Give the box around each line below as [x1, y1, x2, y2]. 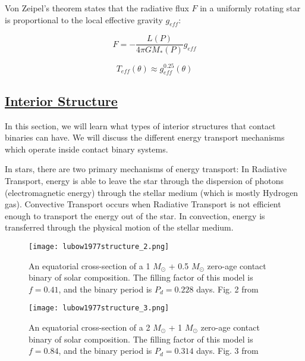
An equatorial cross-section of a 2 [29, 320, 150, 333]
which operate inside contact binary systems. [5, 142, 168, 155]
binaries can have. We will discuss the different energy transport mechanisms [5, 131, 285, 144]
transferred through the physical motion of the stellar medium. [5, 221, 234, 234]
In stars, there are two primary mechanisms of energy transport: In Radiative [5, 163, 287, 175]
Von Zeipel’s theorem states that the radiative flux [5, 2, 189, 14]
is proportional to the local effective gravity [5, 13, 163, 26]
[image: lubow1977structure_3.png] [29, 304, 169, 313]
